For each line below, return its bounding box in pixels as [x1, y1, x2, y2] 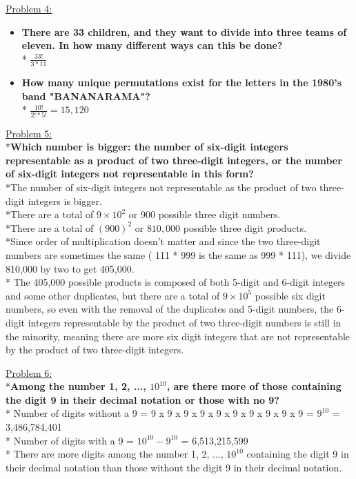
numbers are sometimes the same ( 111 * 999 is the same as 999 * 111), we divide [6, 247, 351, 262]
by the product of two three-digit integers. [6, 342, 184, 357]
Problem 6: [6, 365, 52, 380]
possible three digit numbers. [158, 207, 281, 222]
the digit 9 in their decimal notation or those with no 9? [6, 392, 279, 407]
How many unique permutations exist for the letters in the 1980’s [21, 75, 342, 90]
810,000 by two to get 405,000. [6, 261, 135, 275]
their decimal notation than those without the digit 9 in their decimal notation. [6, 460, 342, 474]
